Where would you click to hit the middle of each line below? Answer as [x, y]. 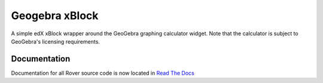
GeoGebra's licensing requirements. [55, 41]
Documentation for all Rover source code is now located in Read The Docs [103, 73]
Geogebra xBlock [55, 16]
